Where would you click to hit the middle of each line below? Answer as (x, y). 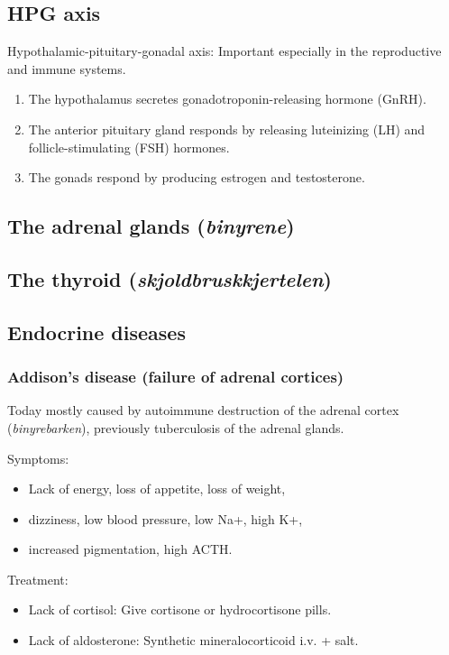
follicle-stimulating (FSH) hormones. (129, 147)
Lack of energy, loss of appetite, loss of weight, (157, 489)
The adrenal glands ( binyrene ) (151, 226)
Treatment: (38, 579)
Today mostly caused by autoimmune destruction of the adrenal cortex (203, 410)
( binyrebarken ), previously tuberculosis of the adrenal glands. (176, 427)
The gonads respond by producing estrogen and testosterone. (197, 177)
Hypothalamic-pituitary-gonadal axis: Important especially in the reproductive (224, 51)
